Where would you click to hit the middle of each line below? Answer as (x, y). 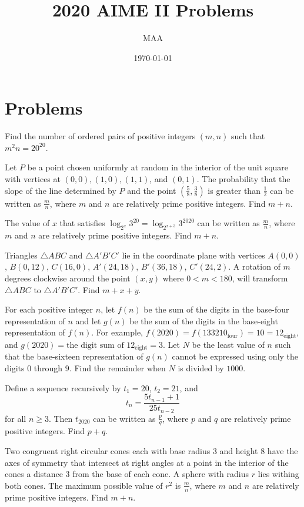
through (48, 367)
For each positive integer (49, 309)
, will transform (260, 278)
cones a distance (34, 474)
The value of (27, 223)
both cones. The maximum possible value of (84, 485)
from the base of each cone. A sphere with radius (161, 474)
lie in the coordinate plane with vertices (193, 255)
